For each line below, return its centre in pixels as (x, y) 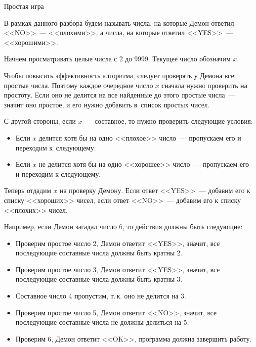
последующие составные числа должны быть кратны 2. (99, 253)
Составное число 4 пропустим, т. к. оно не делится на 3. (101, 296)
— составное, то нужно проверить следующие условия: (169, 121)
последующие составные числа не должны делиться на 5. (102, 322)
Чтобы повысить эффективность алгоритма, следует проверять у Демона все (119, 75)
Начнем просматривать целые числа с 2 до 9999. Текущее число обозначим (117, 59)
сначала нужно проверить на (204, 85)
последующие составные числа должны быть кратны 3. (99, 279)
